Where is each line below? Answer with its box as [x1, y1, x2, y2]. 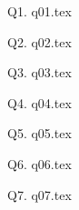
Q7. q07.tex [7, 185, 72, 204]
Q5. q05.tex [7, 124, 72, 143]
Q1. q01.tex [7, 2, 72, 20]
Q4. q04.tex [7, 93, 72, 112]
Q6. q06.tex [7, 154, 72, 173]
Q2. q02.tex [7, 32, 72, 51]
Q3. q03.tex [7, 63, 72, 82]
